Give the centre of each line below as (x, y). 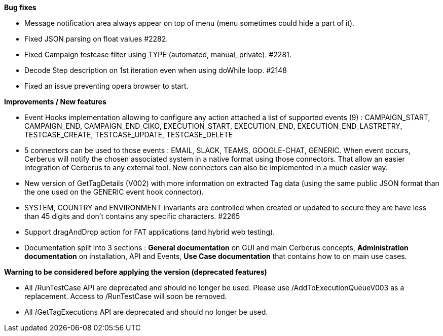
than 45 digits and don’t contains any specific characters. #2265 (132, 216)
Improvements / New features (55, 102)
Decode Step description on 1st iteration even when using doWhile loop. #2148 (156, 70)
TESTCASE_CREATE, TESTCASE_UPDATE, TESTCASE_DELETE (129, 135)
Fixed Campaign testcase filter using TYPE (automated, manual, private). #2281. (158, 54)
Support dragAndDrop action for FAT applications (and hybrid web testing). (150, 232)
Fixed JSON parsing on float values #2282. (96, 39)
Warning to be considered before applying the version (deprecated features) (136, 272)
